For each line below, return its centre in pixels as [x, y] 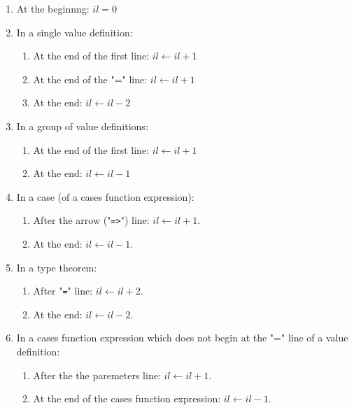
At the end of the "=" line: [90, 79]
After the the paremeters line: [97, 375]
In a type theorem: [57, 267]
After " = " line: [63, 291]
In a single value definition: [75, 32]
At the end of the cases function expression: [127, 398]
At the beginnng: [53, 8]
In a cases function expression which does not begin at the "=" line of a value [182, 338]
